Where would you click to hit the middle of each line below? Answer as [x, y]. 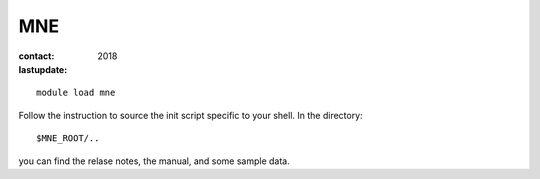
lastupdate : [43, 69]
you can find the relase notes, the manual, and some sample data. [154, 161]
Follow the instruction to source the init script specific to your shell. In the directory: [191, 115]
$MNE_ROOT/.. [68, 138]
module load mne [76, 93]
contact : [36, 56]
